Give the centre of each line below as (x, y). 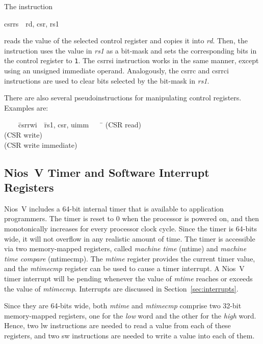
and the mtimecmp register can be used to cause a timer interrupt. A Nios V (124, 268)
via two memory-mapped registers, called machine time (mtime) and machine (125, 248)
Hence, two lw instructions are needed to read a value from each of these (117, 325)
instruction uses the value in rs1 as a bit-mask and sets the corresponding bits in (130, 50)
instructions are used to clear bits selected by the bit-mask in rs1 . (107, 80)
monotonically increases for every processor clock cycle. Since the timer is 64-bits (131, 228)
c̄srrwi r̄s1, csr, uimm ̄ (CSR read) (80, 125)
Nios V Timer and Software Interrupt (107, 172)
